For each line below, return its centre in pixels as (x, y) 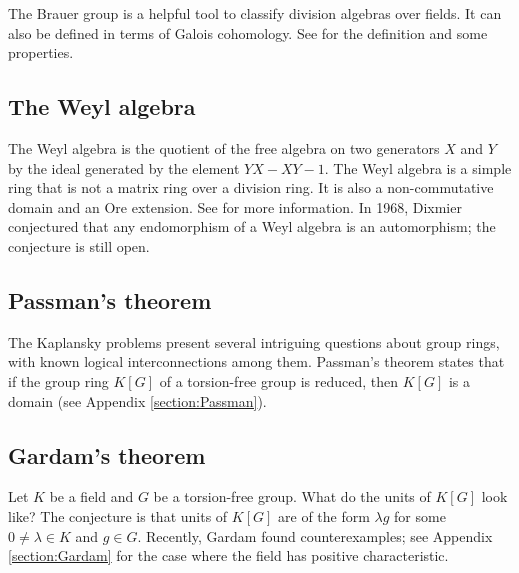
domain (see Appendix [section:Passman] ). (137, 400)
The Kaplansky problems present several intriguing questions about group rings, (254, 341)
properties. (41, 52)
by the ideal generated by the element (124, 167)
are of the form (324, 515)
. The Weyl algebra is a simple (418, 167)
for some (420, 515)
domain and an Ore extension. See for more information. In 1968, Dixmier (235, 206)
